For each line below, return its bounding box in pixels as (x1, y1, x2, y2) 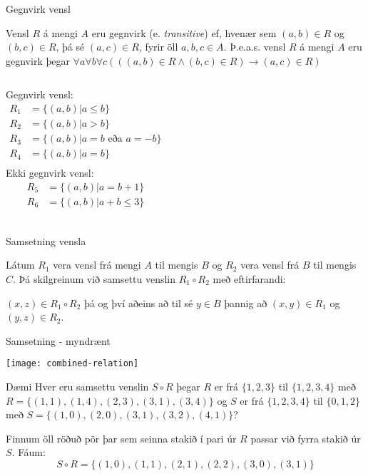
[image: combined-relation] (6, 358, 139, 369)
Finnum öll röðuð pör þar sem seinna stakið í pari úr (6, 430, 237, 445)
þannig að (224, 295, 267, 310)
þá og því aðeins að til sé (84, 295, 193, 310)
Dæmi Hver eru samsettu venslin (6, 379, 149, 394)
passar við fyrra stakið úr (250, 430, 361, 445)
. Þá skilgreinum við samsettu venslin (13, 271, 176, 286)
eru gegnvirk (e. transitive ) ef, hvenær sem (91, 25, 277, 40)
